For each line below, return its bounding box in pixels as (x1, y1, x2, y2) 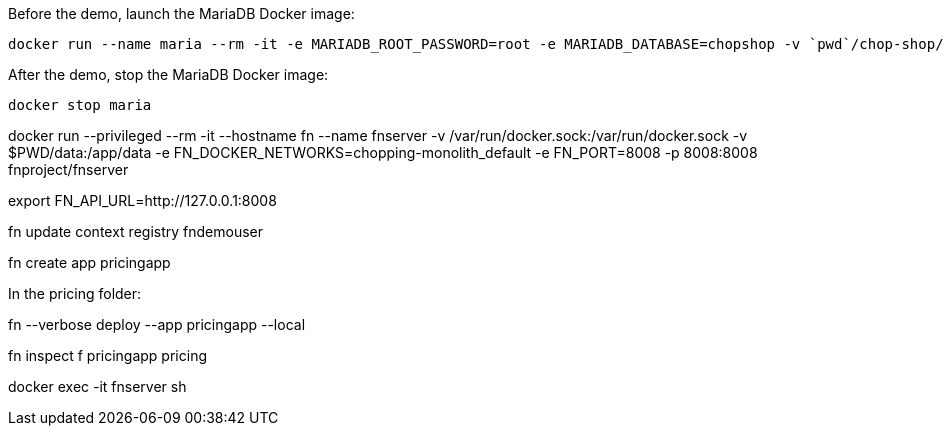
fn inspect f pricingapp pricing (8, 347, 207, 364)
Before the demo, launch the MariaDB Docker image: (8, 5, 355, 22)
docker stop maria (8, 97, 152, 113)
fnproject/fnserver (8, 161, 129, 178)
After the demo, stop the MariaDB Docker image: (8, 66, 329, 83)
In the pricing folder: (8, 285, 142, 302)
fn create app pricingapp (8, 254, 171, 271)
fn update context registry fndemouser (8, 223, 263, 240)
